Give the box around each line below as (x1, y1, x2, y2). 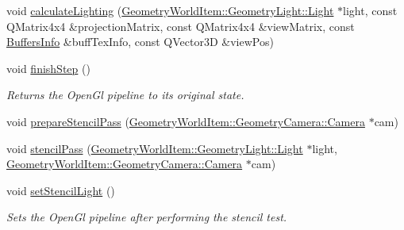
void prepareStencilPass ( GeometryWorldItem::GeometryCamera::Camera (6, 113, 365, 129)
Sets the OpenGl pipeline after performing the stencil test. (6, 209, 287, 225)
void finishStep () (6, 59, 90, 76)
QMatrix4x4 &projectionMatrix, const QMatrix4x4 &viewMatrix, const (6, 17, 355, 34)
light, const (343, 2, 398, 18)
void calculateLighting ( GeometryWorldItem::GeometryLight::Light (6, 2, 334, 18)
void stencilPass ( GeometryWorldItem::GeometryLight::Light (6, 140, 303, 156)
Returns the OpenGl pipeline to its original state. (6, 86, 244, 103)
